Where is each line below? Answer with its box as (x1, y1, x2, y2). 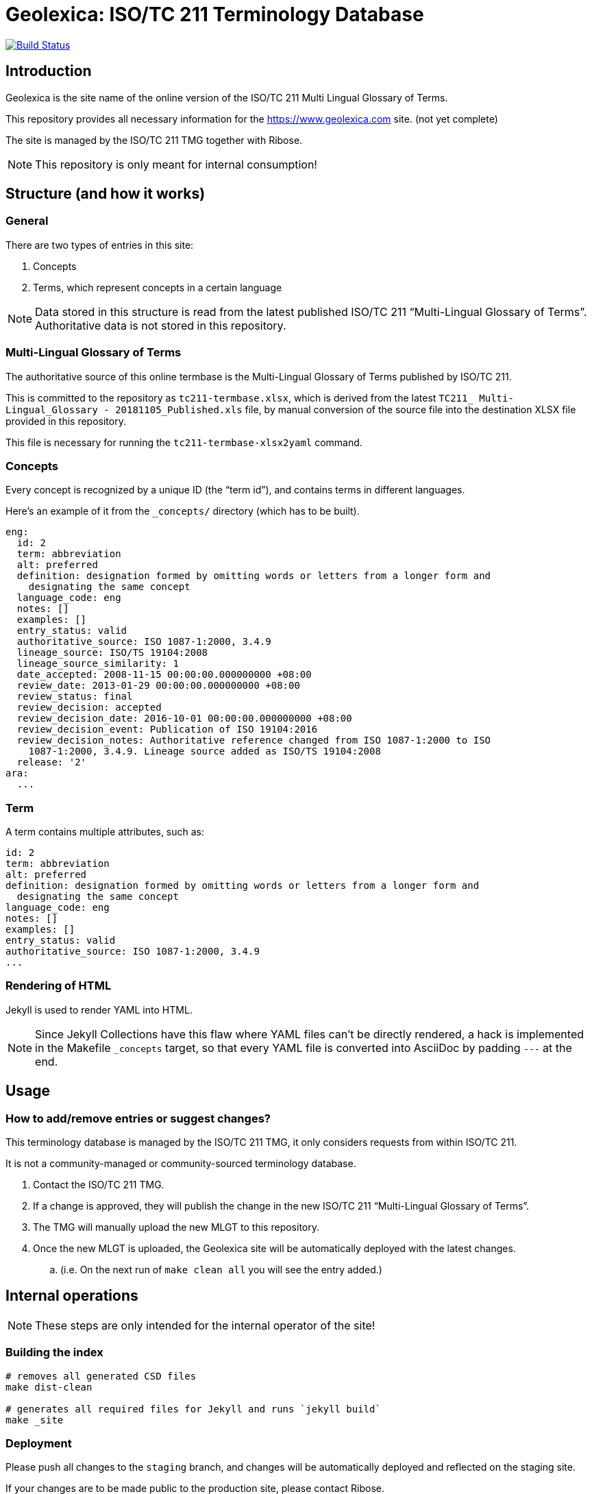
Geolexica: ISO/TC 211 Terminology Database (5, 3, 424, 26)
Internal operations (5, 1287, 138, 1305)
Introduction (5, 62, 92, 80)
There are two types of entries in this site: (5, 238, 194, 251)
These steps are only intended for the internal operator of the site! (35, 1318, 375, 1332)
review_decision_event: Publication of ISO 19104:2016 (16, 724, 318, 735)
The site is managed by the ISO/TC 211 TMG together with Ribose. (5, 134, 303, 146)
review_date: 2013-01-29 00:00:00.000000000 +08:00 (16, 680, 300, 691)
